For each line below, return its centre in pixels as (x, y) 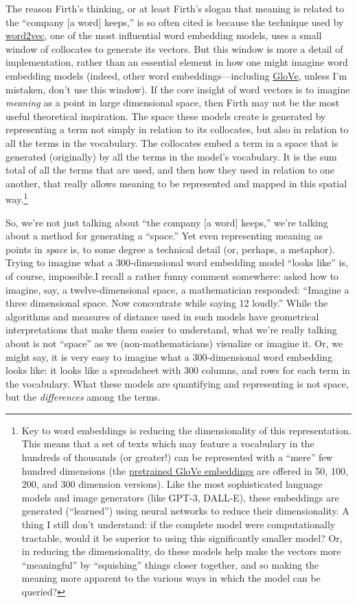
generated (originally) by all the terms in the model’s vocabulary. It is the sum (171, 156)
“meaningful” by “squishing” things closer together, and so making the (170, 564)
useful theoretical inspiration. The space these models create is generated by (166, 116)
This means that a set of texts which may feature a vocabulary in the (168, 444)
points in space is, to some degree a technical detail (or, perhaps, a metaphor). (170, 249)
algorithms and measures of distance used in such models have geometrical (162, 316)
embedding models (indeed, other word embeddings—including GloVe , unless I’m (176, 75)
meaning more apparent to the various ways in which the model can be (171, 578)
